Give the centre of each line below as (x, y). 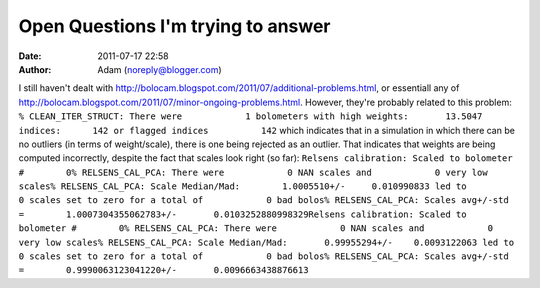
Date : (30, 56)
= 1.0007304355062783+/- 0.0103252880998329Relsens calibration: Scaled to (242, 214)
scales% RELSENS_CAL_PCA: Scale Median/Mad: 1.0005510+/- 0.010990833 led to (242, 186)
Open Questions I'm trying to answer (174, 26)
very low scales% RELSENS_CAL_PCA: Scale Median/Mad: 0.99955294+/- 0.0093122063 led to (266, 242)
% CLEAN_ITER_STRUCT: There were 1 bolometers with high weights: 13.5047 (250, 116)
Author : (35, 69)
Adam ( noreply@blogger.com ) (159, 69)
